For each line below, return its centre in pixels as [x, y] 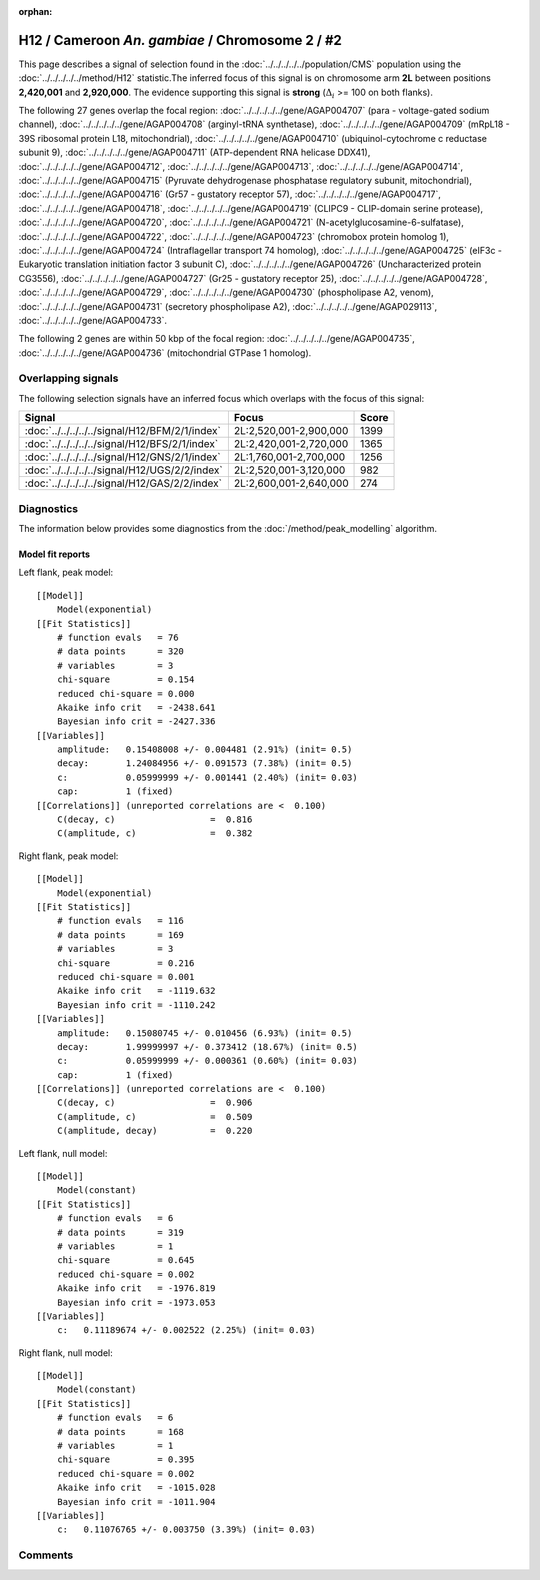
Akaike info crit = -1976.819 [136, 1288]
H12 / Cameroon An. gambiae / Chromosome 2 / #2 [180, 40]
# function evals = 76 [117, 637]
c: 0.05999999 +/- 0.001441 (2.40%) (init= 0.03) [207, 777]
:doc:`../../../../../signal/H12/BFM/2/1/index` [123, 431]
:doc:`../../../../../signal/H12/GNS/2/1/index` [122, 457]
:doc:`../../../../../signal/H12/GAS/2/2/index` [123, 483]
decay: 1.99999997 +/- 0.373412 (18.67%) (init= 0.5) [207, 1046]
